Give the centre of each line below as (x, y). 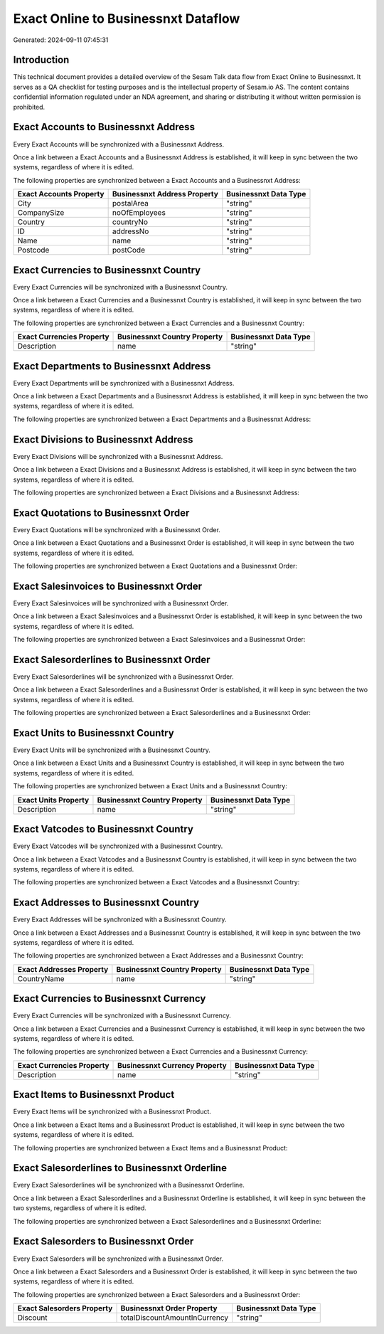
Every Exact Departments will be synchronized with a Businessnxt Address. (124, 383)
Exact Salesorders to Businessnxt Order (103, 1242)
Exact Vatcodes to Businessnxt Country (103, 829)
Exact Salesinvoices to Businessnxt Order (108, 586)
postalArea (130, 203)
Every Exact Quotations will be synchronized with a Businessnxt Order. (117, 529)
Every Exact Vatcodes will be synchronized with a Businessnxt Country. (118, 846)
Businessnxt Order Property (169, 1308)
